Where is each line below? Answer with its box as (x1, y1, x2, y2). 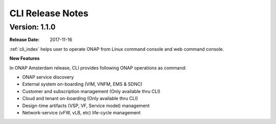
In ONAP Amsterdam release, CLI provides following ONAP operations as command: (9, 65, 187, 71)
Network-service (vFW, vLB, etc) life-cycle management (22, 109, 141, 115)
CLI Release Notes (9, 8, 89, 19)
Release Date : (9, 37, 40, 43)
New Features (9, 55, 40, 61)
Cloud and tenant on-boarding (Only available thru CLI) (22, 96, 138, 102)
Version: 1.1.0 (9, 22, 56, 32)
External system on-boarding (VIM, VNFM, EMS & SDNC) (22, 81, 143, 87)
